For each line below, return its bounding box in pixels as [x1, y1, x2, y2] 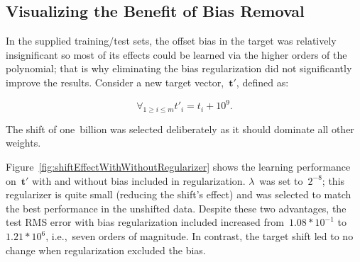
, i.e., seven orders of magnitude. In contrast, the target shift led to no [45, 229, 354, 244]
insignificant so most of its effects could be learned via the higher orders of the [6, 47, 347, 62]
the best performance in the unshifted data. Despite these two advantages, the [6, 200, 347, 215]
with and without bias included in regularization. [32, 173, 246, 188]
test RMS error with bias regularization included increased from [6, 215, 284, 229]
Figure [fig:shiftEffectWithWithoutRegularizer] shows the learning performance [6, 159, 351, 174]
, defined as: [236, 74, 289, 89]
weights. [6, 135, 41, 150]
